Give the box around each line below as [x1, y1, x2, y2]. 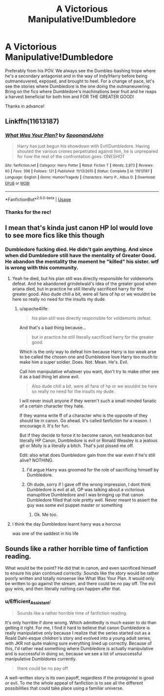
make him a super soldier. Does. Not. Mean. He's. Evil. [19, 359, 128, 365]
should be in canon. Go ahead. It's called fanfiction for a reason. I [19, 417, 151, 423]
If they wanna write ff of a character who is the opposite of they [19, 412, 148, 418]
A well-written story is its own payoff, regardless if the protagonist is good [5, 675, 154, 680]
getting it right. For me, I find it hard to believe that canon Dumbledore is [5, 625, 150, 631]
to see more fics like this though [5, 231, 104, 240]
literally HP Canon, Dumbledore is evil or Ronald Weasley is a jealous [19, 437, 158, 443]
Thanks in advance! [5, 103, 45, 109]
